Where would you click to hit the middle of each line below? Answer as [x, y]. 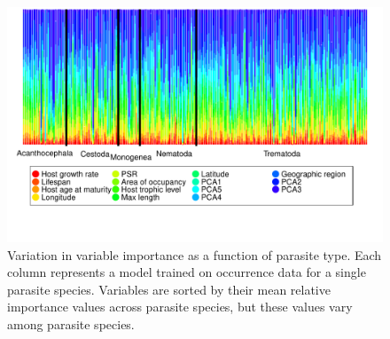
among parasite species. [71, 323]
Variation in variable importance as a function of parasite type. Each [195, 254]
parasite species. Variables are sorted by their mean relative [169, 289]
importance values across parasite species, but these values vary [180, 307]
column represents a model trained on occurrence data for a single [187, 272]
